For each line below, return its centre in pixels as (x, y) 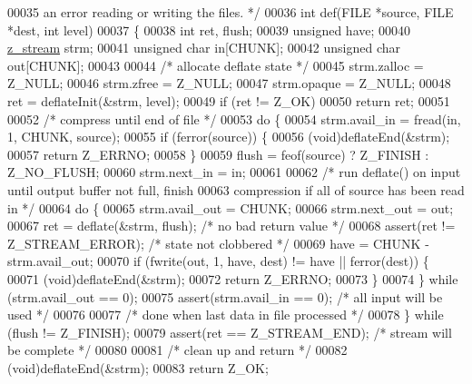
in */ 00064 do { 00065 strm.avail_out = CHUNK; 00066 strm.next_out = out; (231, 207)
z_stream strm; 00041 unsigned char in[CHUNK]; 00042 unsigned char (204, 48)
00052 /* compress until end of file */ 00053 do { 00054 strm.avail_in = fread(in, (234, 118)
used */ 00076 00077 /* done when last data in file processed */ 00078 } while (226, 315)
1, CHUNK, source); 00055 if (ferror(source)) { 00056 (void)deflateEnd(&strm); (229, 137)
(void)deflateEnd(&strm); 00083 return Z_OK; (138, 367)
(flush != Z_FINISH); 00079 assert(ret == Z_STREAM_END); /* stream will (230, 332)
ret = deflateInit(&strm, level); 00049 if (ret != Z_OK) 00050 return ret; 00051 (229, 100)
